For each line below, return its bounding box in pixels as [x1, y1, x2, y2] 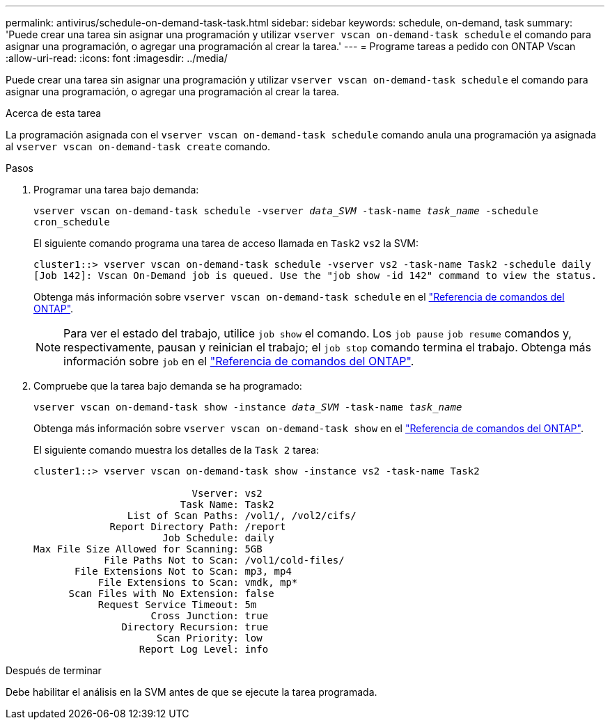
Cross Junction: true [150, 610, 269, 621]
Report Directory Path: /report [109, 521, 286, 532]
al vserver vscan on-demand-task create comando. [6, 141, 270, 152]
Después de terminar [6, 664, 102, 676]
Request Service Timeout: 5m [97, 599, 257, 610]
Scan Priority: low [157, 632, 263, 644]
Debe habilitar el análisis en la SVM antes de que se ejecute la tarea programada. [6, 686, 377, 698]
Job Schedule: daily [162, 532, 274, 543]
